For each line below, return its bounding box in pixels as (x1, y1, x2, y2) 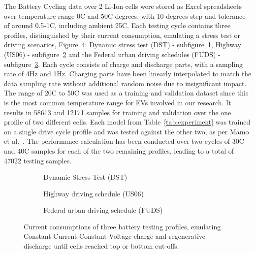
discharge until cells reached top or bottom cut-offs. (24, 241, 179, 251)
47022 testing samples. (4, 155, 72, 165)
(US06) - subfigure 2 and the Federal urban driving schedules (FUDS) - (4, 49, 221, 59)
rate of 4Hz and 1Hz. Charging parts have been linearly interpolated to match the (4, 68, 252, 79)
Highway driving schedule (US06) (43, 188, 144, 198)
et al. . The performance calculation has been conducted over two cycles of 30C (4, 136, 244, 146)
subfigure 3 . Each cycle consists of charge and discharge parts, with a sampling (4, 59, 243, 69)
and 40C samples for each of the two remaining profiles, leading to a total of (4, 145, 234, 156)
